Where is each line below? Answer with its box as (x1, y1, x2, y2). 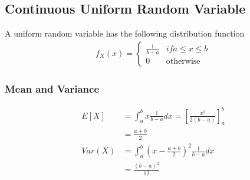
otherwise (166, 57, 200, 66)
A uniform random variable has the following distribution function (5, 27, 245, 40)
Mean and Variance (5, 81, 100, 96)
